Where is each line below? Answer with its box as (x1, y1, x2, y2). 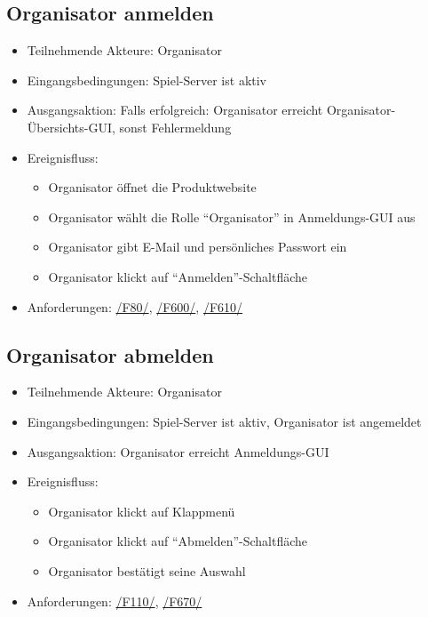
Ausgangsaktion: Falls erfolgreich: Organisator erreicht (27, 100, 323, 119)
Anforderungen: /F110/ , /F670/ (27, 591, 202, 610)
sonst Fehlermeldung (119, 117, 232, 136)
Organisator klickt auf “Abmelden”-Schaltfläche (48, 532, 308, 550)
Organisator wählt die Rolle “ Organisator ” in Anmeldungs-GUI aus (48, 207, 416, 226)
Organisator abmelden (6, 341, 214, 368)
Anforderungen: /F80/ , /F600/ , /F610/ (27, 297, 243, 316)
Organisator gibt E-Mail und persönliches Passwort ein (48, 237, 347, 256)
